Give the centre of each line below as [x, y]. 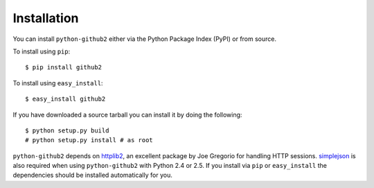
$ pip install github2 [64, 67]
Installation [46, 18]
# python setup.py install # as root [89, 140]
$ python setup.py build [67, 130]
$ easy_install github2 [65, 99]
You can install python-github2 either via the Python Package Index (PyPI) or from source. [145, 39]
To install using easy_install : [58, 83]
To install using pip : [42, 51]
